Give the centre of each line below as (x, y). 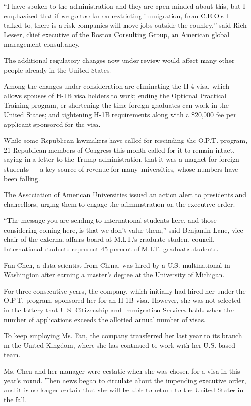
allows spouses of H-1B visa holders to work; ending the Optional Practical (115, 95)
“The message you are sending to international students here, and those (110, 220)
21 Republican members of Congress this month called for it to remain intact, (119, 149)
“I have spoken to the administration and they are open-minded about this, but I (125, 6)
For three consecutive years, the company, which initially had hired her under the (125, 290)
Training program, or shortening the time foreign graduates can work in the (117, 105)
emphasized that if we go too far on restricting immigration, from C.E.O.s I (116, 15)
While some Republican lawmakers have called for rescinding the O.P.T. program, (126, 140)
